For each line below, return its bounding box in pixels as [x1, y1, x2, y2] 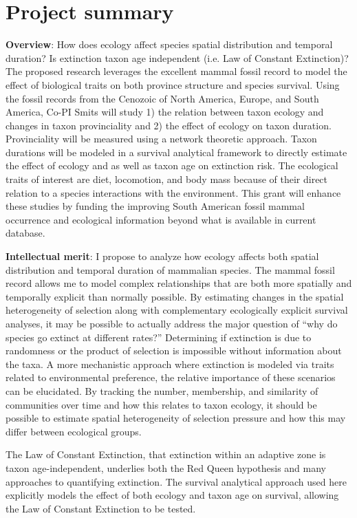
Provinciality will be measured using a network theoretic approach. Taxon [6, 131, 317, 146]
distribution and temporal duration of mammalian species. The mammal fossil [6, 262, 335, 277]
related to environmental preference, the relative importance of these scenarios [6, 370, 336, 385]
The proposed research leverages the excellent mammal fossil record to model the [6, 64, 347, 78]
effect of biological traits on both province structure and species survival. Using [6, 77, 340, 91]
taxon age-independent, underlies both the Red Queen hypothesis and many [6, 460, 327, 475]
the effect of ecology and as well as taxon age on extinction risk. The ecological [6, 158, 338, 173]
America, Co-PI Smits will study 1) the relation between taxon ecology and [6, 105, 324, 119]
